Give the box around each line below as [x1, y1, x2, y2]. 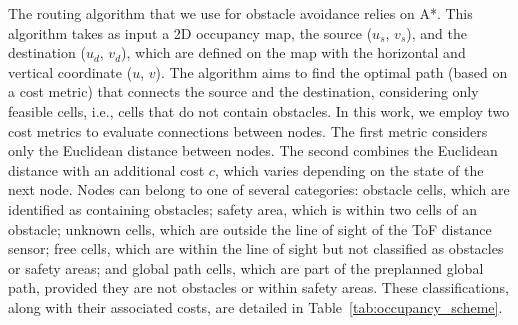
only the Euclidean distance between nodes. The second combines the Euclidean [8, 140, 498, 161]
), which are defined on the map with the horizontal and [121, 42, 466, 63]
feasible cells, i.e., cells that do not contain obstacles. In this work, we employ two [8, 100, 510, 121]
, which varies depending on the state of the [214, 159, 484, 180]
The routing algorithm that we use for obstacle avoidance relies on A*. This [8, 3, 473, 23]
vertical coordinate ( [8, 61, 133, 82]
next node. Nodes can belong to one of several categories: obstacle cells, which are [8, 179, 510, 200]
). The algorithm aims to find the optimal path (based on [155, 61, 508, 82]
